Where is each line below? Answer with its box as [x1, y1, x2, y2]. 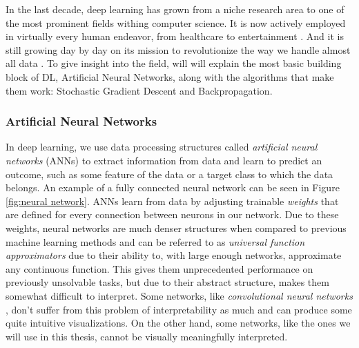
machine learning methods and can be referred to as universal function [6, 234, 305, 249]
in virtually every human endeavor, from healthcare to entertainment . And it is [6, 29, 344, 43]
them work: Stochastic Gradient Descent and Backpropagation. [6, 83, 273, 97]
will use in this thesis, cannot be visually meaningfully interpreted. [6, 329, 288, 343]
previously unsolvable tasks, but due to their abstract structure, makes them [6, 275, 329, 289]
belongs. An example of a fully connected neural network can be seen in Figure [6, 180, 340, 195]
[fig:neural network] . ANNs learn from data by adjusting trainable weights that [6, 193, 339, 208]
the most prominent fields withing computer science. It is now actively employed [6, 15, 346, 30]
